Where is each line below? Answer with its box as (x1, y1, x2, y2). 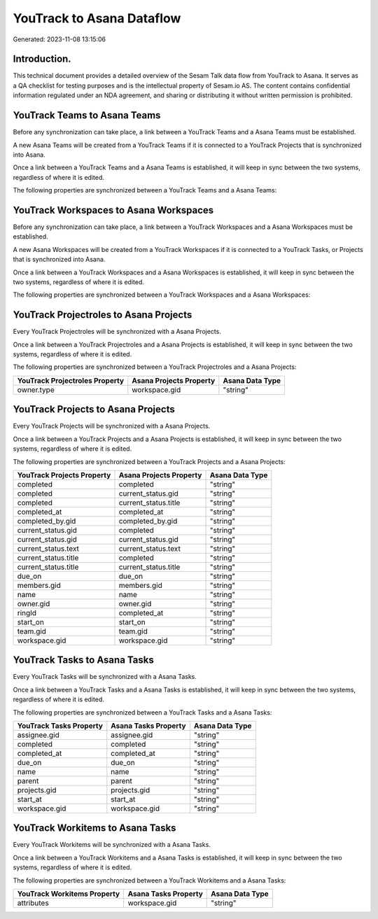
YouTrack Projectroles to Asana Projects (13, 309, 192, 321)
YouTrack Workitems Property (17, 889, 120, 899)
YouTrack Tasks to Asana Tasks (13, 654, 154, 666)
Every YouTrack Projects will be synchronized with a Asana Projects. (13, 422, 211, 430)
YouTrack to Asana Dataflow (13, 10, 181, 26)
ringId (17, 608, 37, 617)
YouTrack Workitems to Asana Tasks (13, 822, 176, 834)
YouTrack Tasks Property (17, 721, 103, 731)
